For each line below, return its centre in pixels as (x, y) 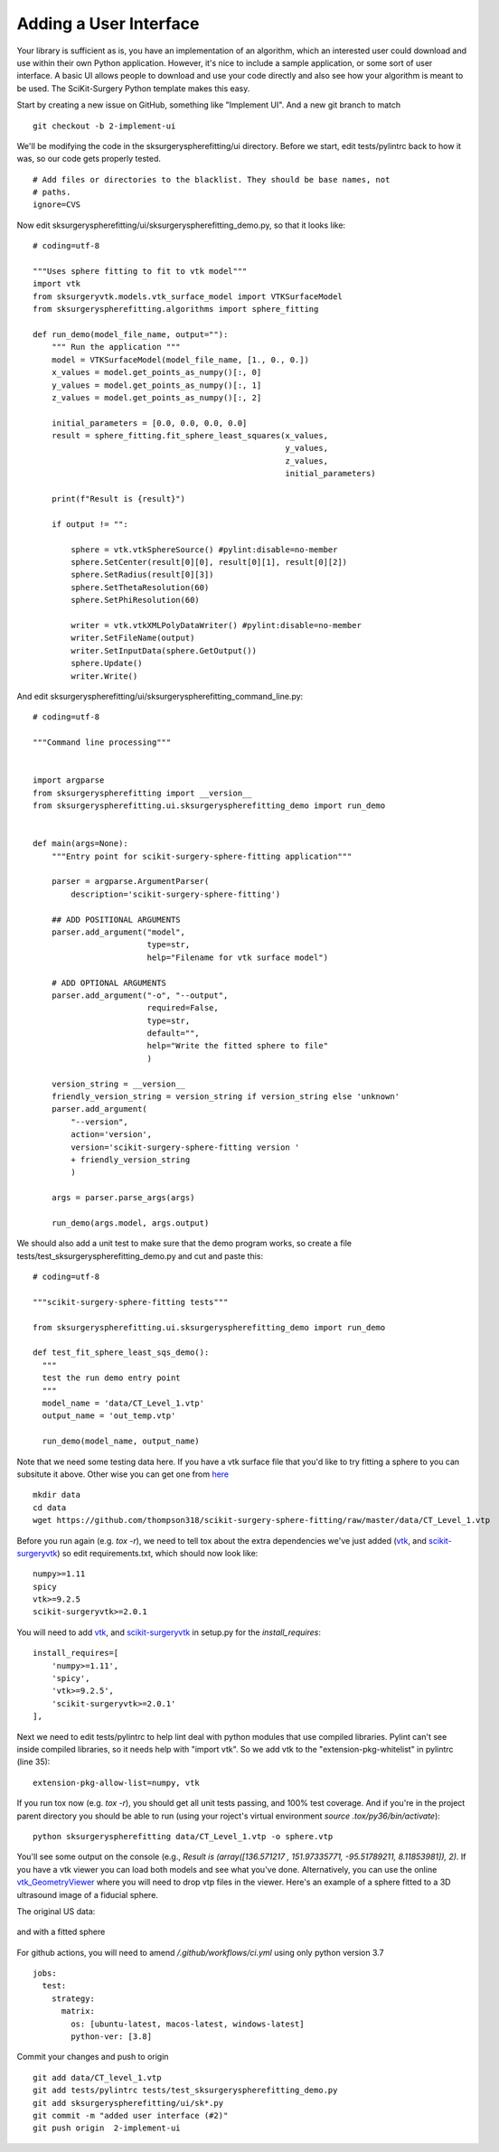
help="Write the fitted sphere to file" (238, 1046)
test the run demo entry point (111, 1378)
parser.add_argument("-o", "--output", (140, 995)
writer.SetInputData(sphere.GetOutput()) (164, 650)
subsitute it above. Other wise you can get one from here (123, 1474)
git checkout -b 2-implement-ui (104, 126)
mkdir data (57, 1495)
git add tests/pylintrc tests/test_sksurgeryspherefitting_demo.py (185, 2091)
